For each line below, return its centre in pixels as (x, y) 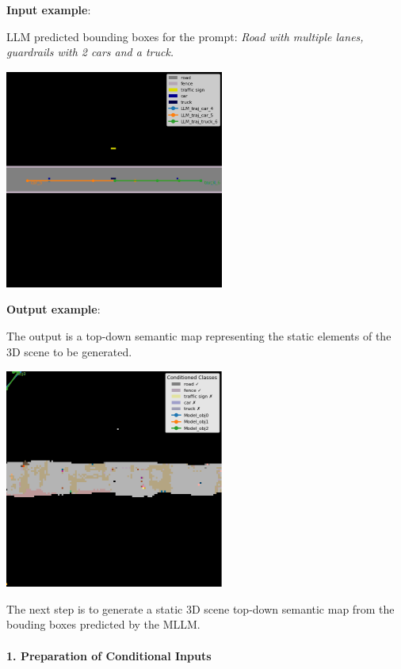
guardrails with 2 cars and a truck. (90, 52)
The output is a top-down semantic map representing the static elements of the (199, 335)
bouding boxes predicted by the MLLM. (103, 624)
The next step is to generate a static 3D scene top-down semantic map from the (200, 608)
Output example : (53, 309)
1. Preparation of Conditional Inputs (109, 655)
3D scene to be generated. (69, 351)
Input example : (49, 10)
